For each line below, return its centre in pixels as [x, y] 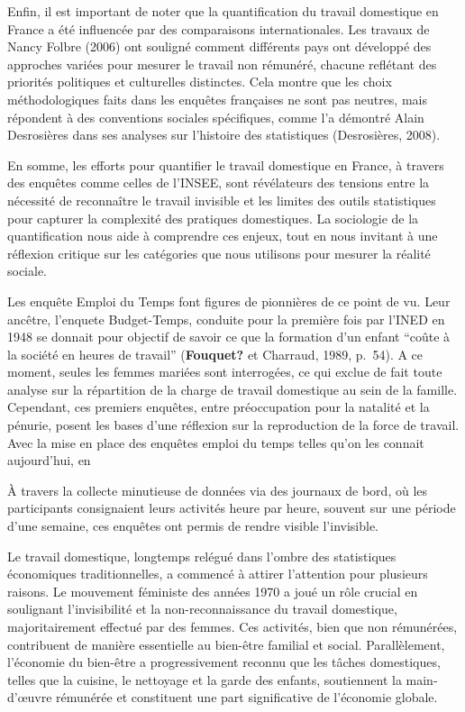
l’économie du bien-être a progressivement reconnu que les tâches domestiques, [224, 662]
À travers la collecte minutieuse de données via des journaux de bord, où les [218, 490]
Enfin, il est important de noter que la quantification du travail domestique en [223, 11]
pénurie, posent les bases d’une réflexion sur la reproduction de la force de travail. [233, 425]
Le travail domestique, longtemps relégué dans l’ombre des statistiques [202, 556]
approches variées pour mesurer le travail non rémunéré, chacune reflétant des [222, 64]
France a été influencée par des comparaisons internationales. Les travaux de [219, 28]
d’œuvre [30, 697]
